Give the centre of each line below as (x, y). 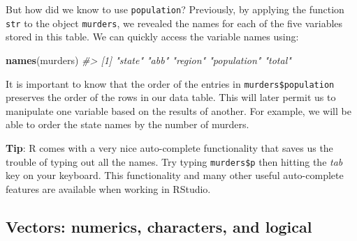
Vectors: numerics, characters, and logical (159, 226)
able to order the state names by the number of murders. (127, 124)
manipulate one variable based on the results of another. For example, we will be (178, 110)
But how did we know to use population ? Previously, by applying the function (175, 9)
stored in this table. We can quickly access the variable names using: (152, 37)
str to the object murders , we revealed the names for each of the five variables (174, 23)
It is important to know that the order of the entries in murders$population (170, 83)
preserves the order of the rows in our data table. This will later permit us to (171, 97)
